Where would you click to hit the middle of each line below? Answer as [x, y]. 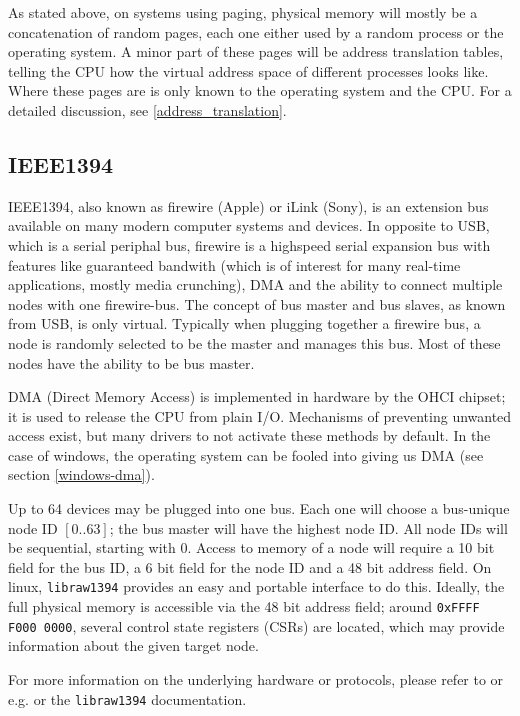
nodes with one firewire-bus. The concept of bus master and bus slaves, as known [257, 303]
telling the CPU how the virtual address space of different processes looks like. [248, 70]
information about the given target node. [133, 645]
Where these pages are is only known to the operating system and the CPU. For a [260, 90]
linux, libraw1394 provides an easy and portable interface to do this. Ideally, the [256, 586]
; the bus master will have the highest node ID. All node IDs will [308, 527]
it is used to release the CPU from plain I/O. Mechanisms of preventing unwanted [260, 415]
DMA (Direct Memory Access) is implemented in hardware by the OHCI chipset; [257, 396]
